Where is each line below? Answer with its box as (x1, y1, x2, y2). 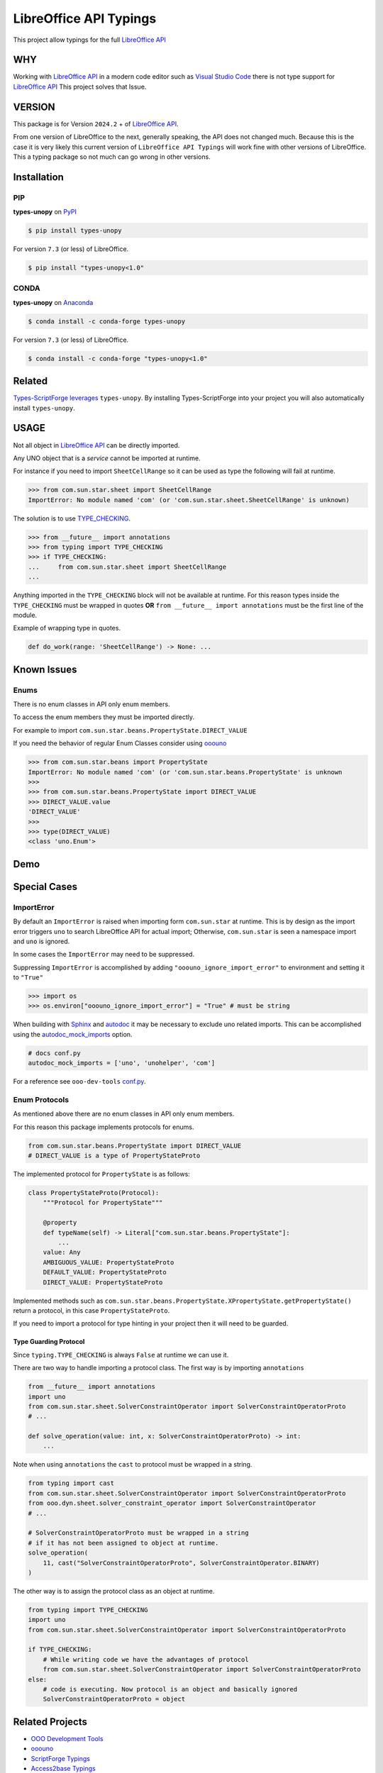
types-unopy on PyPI (13, 208, 77, 216)
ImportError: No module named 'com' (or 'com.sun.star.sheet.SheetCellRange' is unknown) (28, 496, 350, 504)
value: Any (43, 1248, 81, 1257)
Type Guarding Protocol (13, 1338, 85, 1346)
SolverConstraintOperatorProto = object (43, 1695, 186, 1703)
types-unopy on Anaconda (13, 298, 94, 306)
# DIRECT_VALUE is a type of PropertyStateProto (28, 1152, 201, 1160)
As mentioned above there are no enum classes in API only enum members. (13, 1110, 235, 1118)
